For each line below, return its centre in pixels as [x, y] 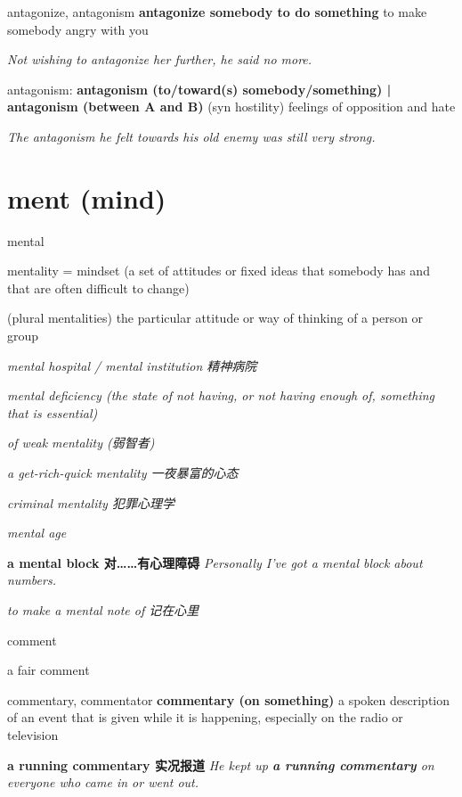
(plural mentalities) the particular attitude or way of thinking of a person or [215, 318]
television [33, 734]
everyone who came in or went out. [103, 782]
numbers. [32, 580]
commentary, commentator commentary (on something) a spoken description [229, 699]
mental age [37, 533]
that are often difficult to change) [98, 288]
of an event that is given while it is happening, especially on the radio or [205, 717]
